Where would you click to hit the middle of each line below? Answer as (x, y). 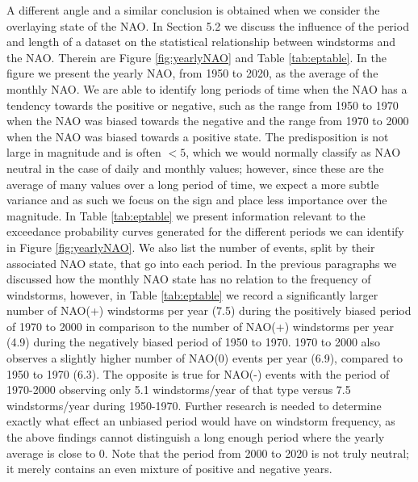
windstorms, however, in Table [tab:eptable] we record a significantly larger (192, 294)
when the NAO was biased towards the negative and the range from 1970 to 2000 (208, 121)
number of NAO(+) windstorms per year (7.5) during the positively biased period (209, 310)
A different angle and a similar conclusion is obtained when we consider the (193, 10)
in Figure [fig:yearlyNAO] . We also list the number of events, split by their (191, 247)
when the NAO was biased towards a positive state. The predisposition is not (198, 136)
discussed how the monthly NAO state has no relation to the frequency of (189, 279)
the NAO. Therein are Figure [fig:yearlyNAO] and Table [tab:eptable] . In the (196, 57)
